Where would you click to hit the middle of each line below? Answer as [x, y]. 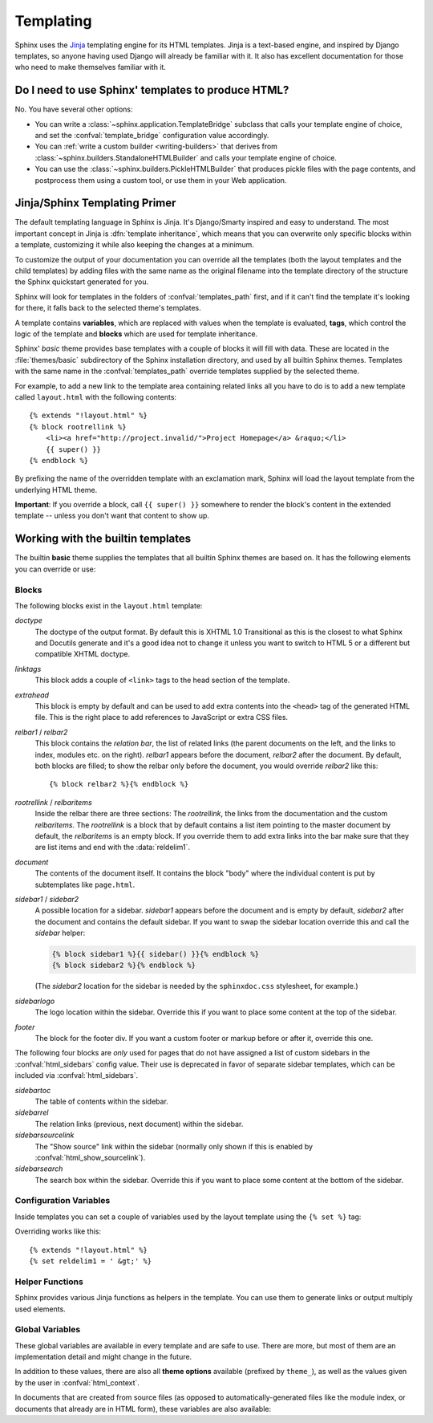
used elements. [40, 1309]
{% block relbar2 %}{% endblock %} [119, 784]
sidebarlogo [35, 1001]
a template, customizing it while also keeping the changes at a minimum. [134, 245]
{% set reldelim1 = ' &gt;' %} [91, 1261]
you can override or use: [55, 569]
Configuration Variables [63, 1201]
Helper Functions [49, 1282]
